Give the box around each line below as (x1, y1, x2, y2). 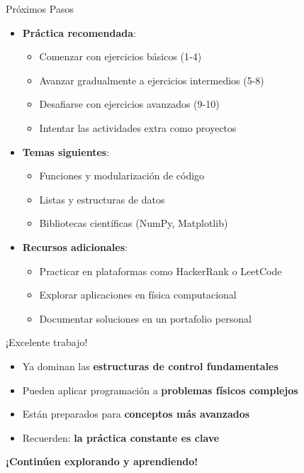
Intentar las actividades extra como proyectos (39, 120, 237, 135)
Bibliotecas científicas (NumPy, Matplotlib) (39, 216, 228, 230)
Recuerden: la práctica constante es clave (22, 430, 220, 445)
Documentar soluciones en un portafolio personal (39, 311, 252, 325)
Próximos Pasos (6, 1, 74, 16)
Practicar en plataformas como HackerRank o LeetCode (39, 263, 282, 278)
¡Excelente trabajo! (6, 335, 88, 350)
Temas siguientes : (22, 144, 110, 159)
